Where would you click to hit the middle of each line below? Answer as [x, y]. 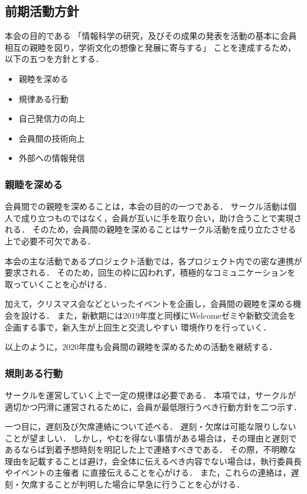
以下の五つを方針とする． [54, 59]
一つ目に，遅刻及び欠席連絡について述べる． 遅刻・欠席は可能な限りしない [151, 426]
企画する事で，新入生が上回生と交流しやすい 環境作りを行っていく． [138, 327]
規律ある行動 [43, 98]
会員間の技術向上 [52, 138]
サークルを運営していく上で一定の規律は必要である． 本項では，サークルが [151, 395]
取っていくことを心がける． [58, 284]
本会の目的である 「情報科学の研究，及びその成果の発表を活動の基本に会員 [151, 36]
